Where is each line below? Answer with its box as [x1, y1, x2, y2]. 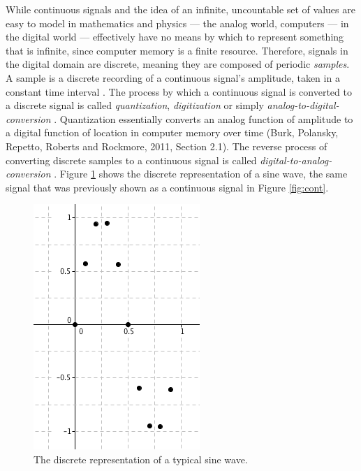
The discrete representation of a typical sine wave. [34, 451, 248, 466]
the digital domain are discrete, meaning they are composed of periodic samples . [6, 57, 350, 71]
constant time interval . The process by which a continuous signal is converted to [6, 84, 352, 99]
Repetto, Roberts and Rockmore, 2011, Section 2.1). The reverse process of [6, 138, 327, 153]
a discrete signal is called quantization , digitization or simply [6, 98, 264, 113]
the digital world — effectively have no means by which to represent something [6, 29, 344, 44]
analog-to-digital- [267, 98, 339, 113]
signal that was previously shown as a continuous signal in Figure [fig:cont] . [6, 180, 329, 194]
